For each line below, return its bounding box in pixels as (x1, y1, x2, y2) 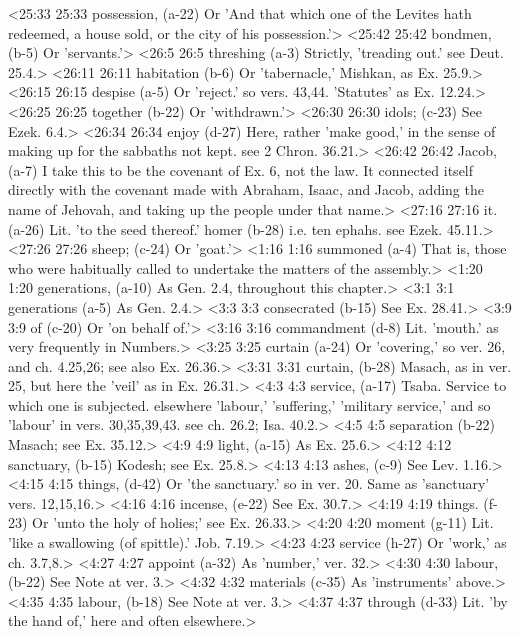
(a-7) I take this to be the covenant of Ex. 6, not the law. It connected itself (8, 159, 474, 180)
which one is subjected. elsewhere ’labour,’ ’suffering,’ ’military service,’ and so (8, 394, 491, 415)
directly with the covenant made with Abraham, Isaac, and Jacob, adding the (8, 179, 484, 200)
